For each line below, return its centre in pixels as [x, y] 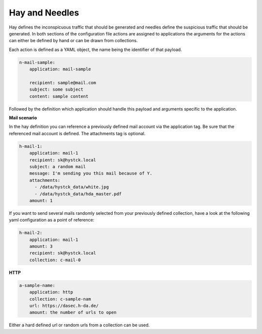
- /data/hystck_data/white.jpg [72, 187]
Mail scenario [23, 118]
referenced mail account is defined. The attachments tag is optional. [77, 133]
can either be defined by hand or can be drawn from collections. [73, 41]
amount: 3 [41, 247]
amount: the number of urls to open [73, 312]
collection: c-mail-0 [55, 260]
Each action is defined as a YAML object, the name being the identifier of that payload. [95, 49]
